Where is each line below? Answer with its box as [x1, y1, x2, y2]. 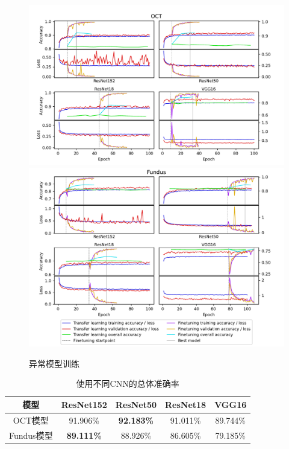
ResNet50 [115, 398, 157, 410]
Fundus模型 [9, 428, 53, 441]
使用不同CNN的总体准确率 [76, 377, 179, 390]
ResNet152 [61, 398, 107, 410]
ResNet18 [165, 398, 207, 410]
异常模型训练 [29, 357, 79, 369]
